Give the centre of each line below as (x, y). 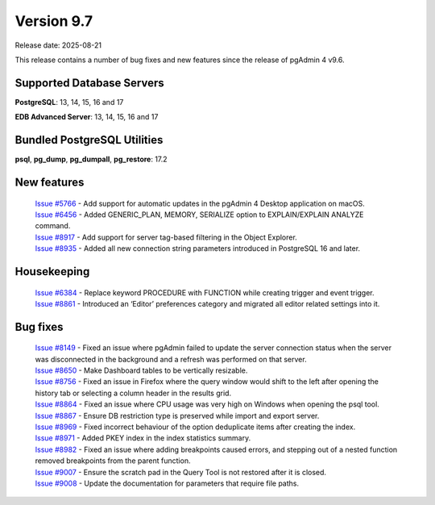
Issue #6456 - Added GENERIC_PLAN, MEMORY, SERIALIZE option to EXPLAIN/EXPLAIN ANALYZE (199, 215)
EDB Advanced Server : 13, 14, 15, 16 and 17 (87, 117)
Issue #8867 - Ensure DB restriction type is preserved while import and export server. (177, 415)
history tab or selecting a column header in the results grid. (133, 393)
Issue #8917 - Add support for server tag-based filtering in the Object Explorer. (166, 237)
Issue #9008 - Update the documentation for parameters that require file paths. (167, 483)
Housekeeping (52, 271)
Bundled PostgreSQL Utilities (89, 140)
